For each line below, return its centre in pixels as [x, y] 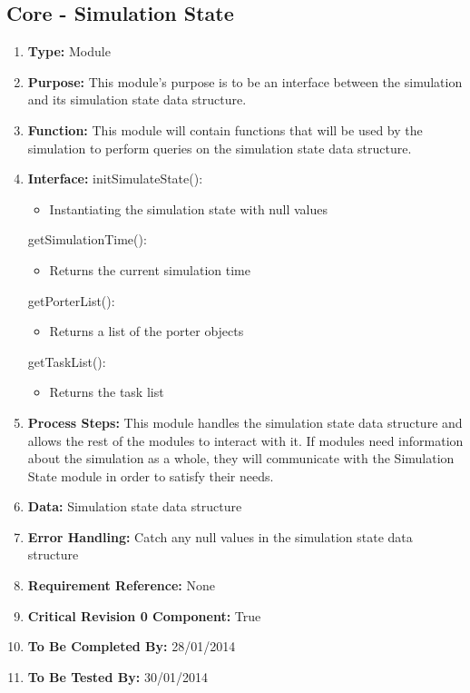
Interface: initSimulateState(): [115, 178]
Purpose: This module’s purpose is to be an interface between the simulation [245, 81]
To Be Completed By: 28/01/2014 [132, 646]
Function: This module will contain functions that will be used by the [225, 129]
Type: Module [69, 51]
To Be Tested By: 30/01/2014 [117, 676]
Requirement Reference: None [121, 585]
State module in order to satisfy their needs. [151, 475]
